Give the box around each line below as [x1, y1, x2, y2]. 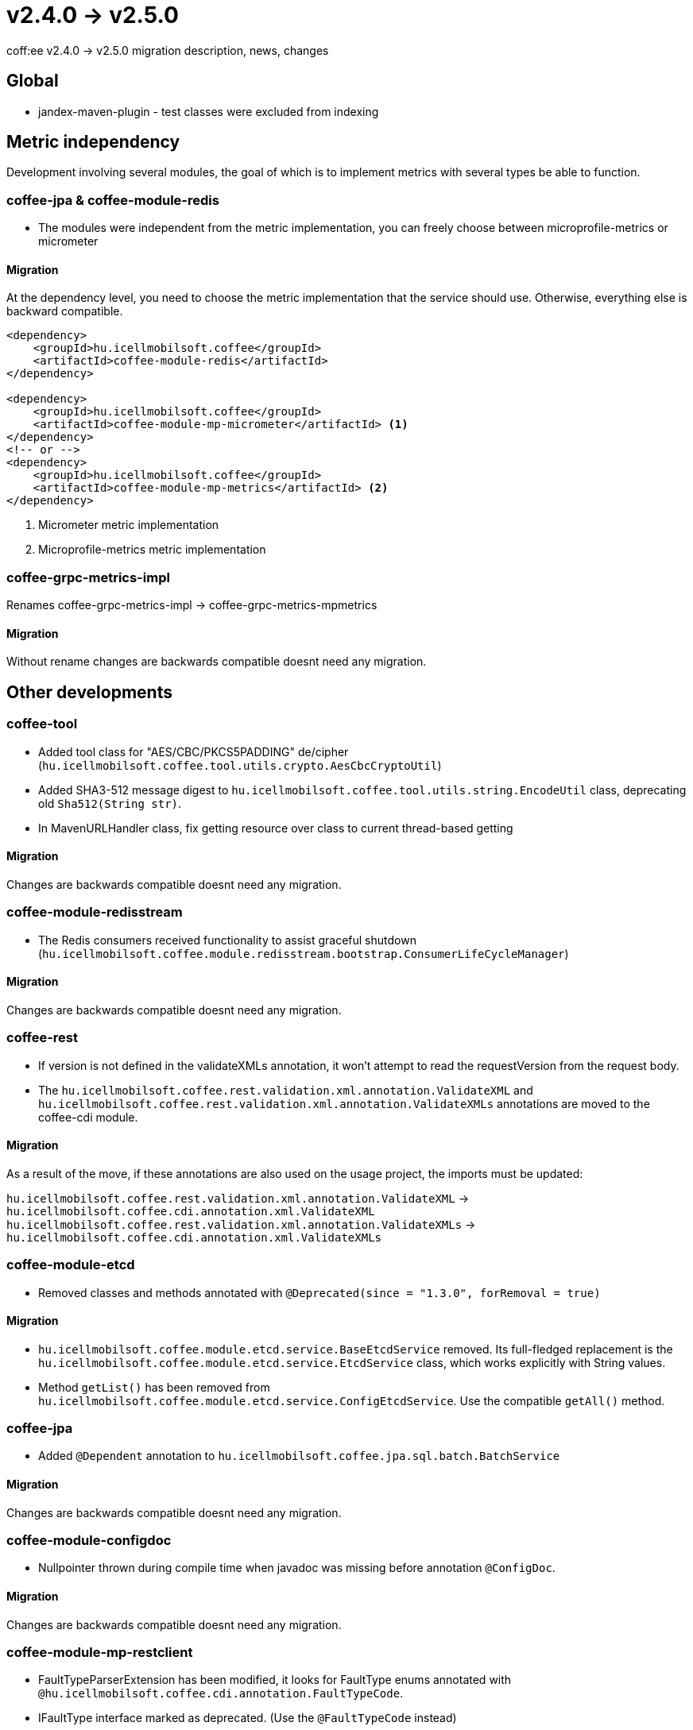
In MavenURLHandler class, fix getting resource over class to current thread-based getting [38, 821, 513, 835]
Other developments [6, 682, 172, 702]
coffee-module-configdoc [6, 1532, 172, 1549]
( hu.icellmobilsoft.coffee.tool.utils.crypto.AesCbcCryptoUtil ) [38, 758, 442, 772]
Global [6, 71, 59, 91]
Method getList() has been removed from [38, 1380, 270, 1394]
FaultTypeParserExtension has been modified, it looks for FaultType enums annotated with [38, 1673, 512, 1687]
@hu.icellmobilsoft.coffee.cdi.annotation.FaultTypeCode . [38, 1686, 404, 1701]
